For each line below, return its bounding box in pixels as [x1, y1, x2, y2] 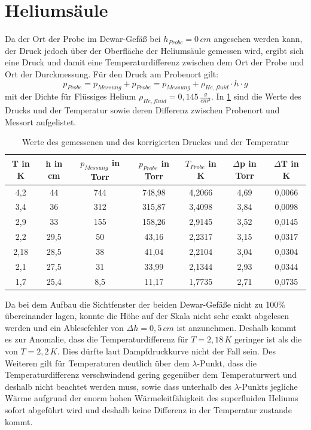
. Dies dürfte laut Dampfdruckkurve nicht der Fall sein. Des [57, 345, 276, 357]
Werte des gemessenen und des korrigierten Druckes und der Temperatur [22, 136, 289, 148]
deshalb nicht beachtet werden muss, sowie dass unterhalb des [5, 380, 231, 392]
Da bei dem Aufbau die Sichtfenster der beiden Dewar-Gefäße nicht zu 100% [5, 297, 285, 310]
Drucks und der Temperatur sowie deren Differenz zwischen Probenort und [5, 104, 280, 116]
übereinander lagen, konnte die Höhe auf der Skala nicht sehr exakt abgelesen [5, 309, 289, 322]
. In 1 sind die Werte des [211, 90, 301, 103]
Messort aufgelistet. [5, 115, 77, 128]
